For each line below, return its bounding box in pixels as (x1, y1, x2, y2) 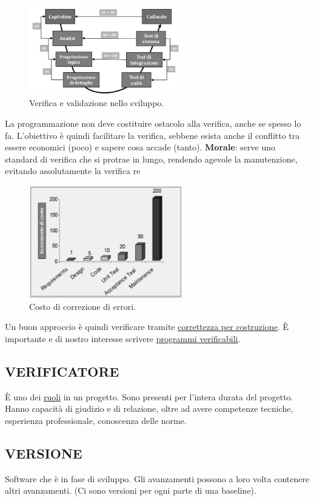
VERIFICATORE (5, 361, 119, 380)
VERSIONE (5, 443, 82, 462)
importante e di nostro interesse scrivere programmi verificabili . (5, 332, 241, 345)
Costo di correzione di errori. (29, 300, 136, 312)
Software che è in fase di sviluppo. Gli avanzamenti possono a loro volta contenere (5, 472, 310, 485)
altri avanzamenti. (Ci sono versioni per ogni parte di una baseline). (5, 484, 256, 497)
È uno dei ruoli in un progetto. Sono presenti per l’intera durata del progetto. (5, 390, 293, 403)
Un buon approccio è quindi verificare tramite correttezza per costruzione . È (5, 320, 289, 333)
